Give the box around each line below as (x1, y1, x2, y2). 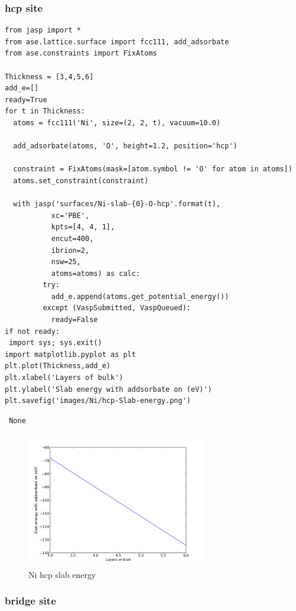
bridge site (5, 593, 56, 608)
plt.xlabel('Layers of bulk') (5, 373, 123, 382)
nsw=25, (51, 258, 81, 266)
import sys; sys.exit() (9, 339, 102, 347)
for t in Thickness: (5, 107, 86, 116)
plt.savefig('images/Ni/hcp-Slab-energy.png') (5, 396, 191, 405)
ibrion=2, (51, 246, 90, 255)
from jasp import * (5, 26, 81, 35)
